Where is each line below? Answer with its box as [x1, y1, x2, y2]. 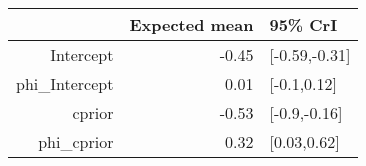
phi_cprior [38, 130, 114, 153]
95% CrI [269, 13, 338, 36]
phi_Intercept [16, 72, 114, 95]
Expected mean [129, 13, 254, 36]
